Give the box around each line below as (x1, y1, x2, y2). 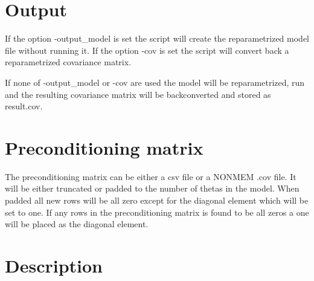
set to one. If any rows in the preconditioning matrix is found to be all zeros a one (5, 205, 309, 218)
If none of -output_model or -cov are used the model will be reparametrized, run (5, 76, 305, 88)
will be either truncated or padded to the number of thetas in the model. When (5, 182, 300, 195)
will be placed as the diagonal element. (5, 218, 149, 230)
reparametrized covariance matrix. (5, 56, 132, 68)
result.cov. (5, 100, 43, 112)
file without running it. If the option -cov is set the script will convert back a (5, 44, 289, 56)
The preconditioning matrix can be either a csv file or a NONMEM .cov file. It (5, 170, 296, 182)
